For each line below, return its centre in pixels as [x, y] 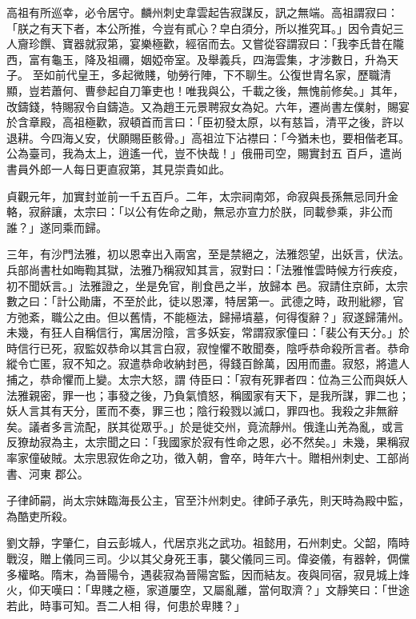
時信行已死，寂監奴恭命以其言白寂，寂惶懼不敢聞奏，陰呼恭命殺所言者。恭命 [208, 347]
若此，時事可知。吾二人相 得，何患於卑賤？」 [126, 605]
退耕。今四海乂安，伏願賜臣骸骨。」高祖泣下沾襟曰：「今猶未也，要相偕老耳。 [208, 137]
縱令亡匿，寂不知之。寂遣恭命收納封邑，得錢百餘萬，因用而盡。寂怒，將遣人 [208, 363]
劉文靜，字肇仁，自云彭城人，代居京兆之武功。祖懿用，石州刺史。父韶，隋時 [208, 543]
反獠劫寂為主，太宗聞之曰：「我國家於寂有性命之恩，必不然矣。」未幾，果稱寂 [208, 442]
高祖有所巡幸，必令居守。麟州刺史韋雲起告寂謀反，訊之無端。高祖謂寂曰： [202, 12]
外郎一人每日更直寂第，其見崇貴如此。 [129, 168]
